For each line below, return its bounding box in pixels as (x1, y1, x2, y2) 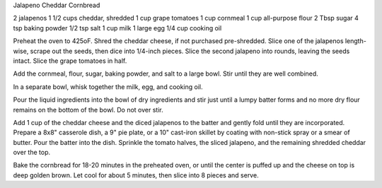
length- (345, 37, 367, 45)
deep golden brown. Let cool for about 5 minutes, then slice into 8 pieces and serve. (13, 170, 259, 180)
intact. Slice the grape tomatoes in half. (13, 57, 127, 65)
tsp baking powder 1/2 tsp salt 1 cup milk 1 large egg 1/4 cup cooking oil (13, 23, 222, 32)
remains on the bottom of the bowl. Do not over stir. (13, 105, 163, 114)
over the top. (13, 148, 51, 157)
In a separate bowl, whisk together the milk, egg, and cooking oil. (13, 82, 203, 91)
